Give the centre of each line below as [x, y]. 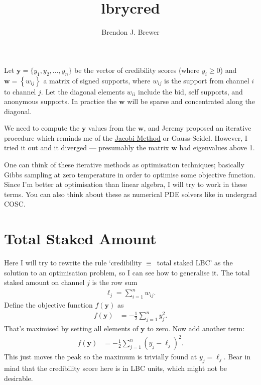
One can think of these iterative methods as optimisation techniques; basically [124, 165]
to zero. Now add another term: [196, 328]
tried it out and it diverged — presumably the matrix [87, 148]
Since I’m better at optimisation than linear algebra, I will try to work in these [126, 184]
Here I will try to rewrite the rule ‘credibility [73, 263]
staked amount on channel [44, 282]
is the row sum [115, 282]
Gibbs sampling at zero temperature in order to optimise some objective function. [130, 174]
